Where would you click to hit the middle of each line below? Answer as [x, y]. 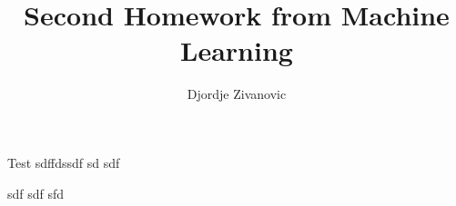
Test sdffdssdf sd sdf [64, 162]
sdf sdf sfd [36, 193]
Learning [237, 50]
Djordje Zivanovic [237, 94]
